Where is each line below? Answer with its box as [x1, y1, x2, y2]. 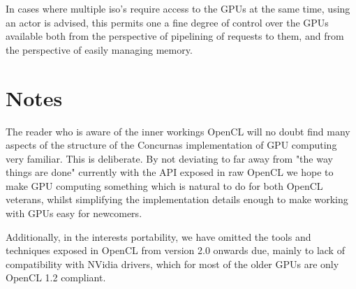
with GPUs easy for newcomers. [6, 206, 142, 221]
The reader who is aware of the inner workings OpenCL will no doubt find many [6, 124, 350, 138]
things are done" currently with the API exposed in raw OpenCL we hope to [6, 165, 334, 179]
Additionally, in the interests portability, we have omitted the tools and [6, 229, 311, 244]
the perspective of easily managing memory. [6, 42, 193, 57]
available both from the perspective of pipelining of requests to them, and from [6, 29, 344, 43]
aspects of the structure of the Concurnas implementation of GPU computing [6, 138, 337, 152]
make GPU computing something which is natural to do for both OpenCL [6, 178, 323, 193]
